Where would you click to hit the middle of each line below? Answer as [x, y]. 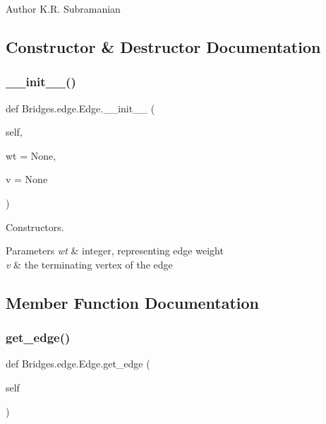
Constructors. [35, 226]
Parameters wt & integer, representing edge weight [115, 251]
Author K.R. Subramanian [63, 8]
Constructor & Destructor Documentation [163, 46]
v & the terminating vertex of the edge [89, 264]
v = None [27, 179]
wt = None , [31, 155]
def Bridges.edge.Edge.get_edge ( [78, 364]
